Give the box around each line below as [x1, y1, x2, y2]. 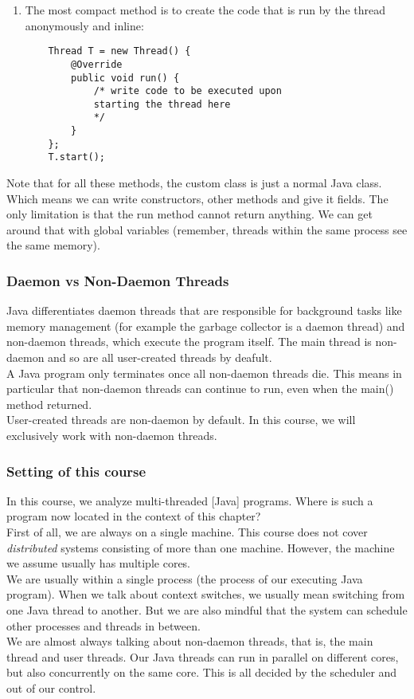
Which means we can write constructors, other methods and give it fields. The [6, 190, 389, 206]
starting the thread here [93, 98, 231, 110]
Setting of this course [6, 461, 146, 481]
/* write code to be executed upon [93, 85, 282, 97]
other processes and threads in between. [6, 617, 201, 634]
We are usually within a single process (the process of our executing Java [6, 570, 363, 587]
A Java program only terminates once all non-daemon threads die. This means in [6, 364, 402, 381]
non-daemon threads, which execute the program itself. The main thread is [6, 333, 372, 350]
